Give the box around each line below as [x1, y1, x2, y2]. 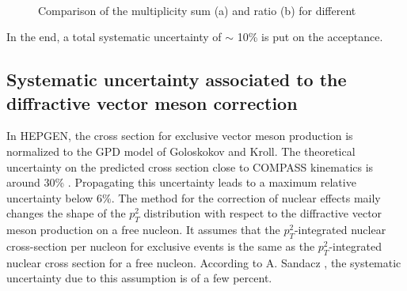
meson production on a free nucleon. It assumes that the [6, 221, 280, 238]
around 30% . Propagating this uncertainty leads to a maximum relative [6, 174, 356, 191]
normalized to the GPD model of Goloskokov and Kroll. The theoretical [6, 142, 356, 159]
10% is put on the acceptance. [237, 28, 383, 45]
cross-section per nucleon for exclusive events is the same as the [6, 237, 315, 254]
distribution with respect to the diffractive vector [143, 205, 382, 221]
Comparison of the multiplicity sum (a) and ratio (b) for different [38, 2, 356, 18]
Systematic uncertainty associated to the [6, 67, 347, 92]
